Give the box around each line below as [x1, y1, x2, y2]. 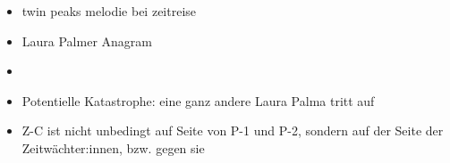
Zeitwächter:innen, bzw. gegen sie [21, 138, 205, 157]
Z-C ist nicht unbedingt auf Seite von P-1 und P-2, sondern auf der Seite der [21, 121, 444, 140]
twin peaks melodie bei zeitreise [21, 2, 197, 20]
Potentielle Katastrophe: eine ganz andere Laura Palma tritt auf [21, 91, 375, 110]
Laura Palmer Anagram [21, 31, 152, 50]
